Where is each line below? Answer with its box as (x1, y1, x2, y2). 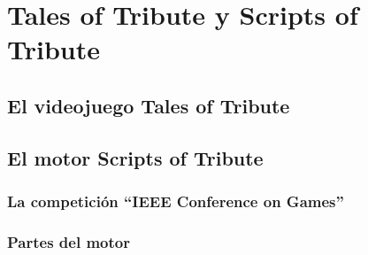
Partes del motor (7, 230, 130, 252)
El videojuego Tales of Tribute (7, 91, 290, 119)
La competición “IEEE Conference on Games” (7, 190, 344, 212)
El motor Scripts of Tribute (7, 143, 264, 171)
